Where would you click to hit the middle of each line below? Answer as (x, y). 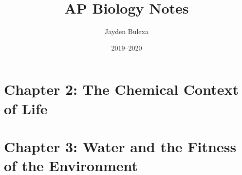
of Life (26, 108)
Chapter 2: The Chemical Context (121, 89)
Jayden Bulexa (127, 31)
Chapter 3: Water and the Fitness (120, 146)
